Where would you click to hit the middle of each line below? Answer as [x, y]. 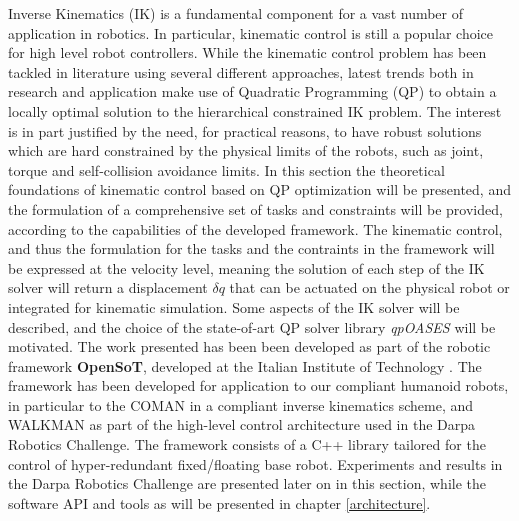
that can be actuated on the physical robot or [369, 287]
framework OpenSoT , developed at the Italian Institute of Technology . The [245, 365]
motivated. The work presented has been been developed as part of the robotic [249, 346]
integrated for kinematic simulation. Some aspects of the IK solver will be [234, 306]
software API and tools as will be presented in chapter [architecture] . [219, 502]
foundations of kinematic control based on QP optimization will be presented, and [259, 189]
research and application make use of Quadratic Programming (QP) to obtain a [252, 91]
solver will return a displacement [108, 287]
